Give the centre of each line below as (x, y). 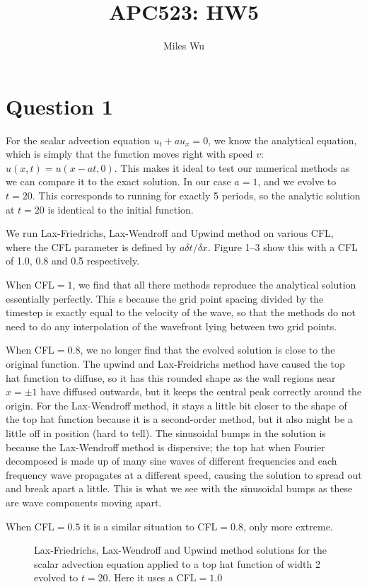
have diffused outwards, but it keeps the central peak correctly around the (201, 391)
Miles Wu (184, 46)
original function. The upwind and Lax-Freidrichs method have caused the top (175, 363)
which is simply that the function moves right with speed (129, 154)
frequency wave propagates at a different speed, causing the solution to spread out (184, 474)
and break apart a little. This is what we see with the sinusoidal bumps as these (179, 488)
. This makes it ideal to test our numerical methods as (232, 167)
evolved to (56, 577)
